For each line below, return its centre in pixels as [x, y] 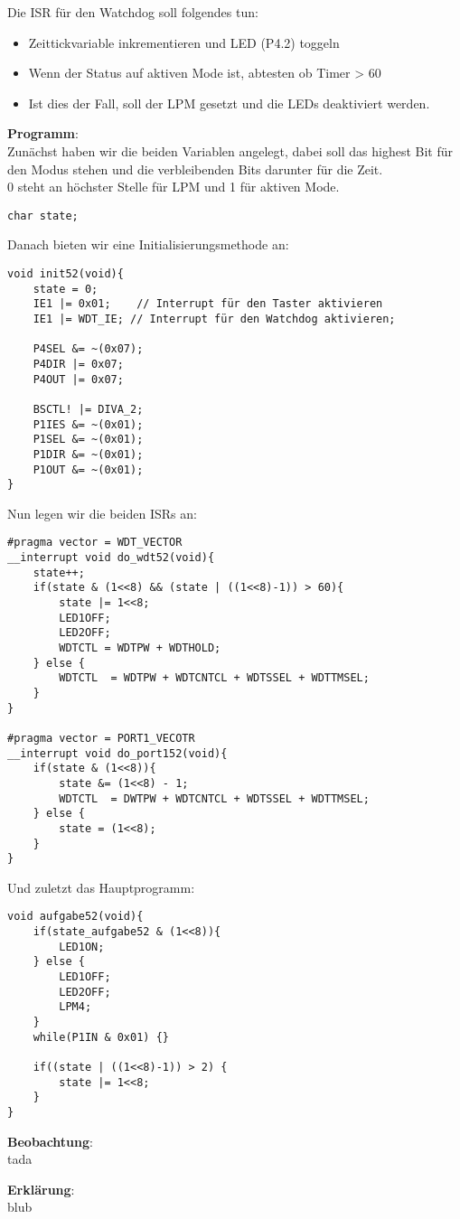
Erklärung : [41, 1189]
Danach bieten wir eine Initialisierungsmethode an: [148, 244]
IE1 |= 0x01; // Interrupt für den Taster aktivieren [208, 304]
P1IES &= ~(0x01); [88, 424]
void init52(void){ [66, 274]
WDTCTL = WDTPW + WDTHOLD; [140, 648]
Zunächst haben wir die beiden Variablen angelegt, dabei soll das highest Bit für [230, 150]
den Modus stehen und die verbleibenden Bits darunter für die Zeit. [195, 169]
